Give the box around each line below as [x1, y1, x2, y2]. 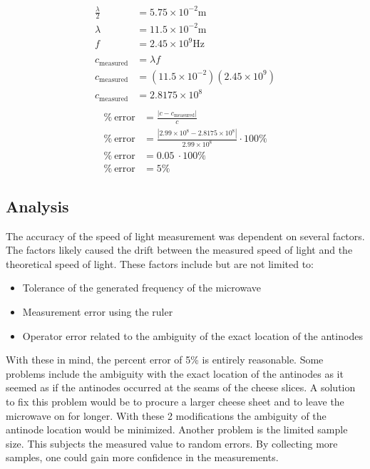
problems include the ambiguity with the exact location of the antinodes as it [6, 366, 344, 381]
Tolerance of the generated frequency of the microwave [22, 280, 261, 295]
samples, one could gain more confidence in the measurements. [6, 450, 279, 465]
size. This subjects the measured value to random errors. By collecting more [6, 435, 338, 450]
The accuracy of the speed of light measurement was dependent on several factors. [6, 228, 365, 243]
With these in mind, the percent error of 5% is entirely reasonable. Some [6, 352, 324, 367]
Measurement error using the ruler [22, 304, 173, 319]
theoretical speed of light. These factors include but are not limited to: [6, 256, 314, 271]
